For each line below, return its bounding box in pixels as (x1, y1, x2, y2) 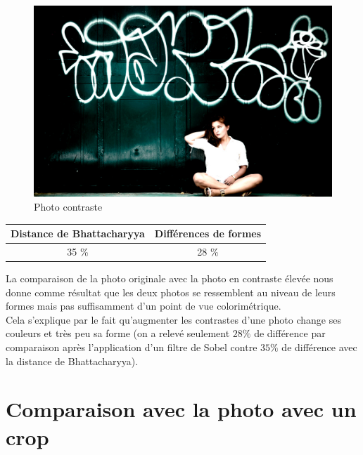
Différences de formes (154, 226, 262, 241)
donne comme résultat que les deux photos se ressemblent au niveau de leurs (6, 284, 336, 299)
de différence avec (281, 340, 357, 355)
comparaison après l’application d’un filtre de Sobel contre (6, 340, 257, 355)
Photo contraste (34, 199, 103, 214)
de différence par (254, 326, 326, 341)
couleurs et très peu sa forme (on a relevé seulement (6, 326, 230, 341)
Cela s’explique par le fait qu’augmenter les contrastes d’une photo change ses (6, 312, 341, 327)
